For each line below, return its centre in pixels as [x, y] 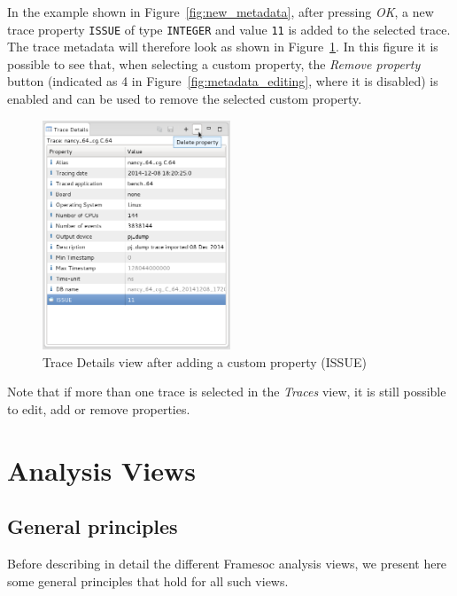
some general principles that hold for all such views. [148, 580]
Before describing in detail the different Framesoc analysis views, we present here [227, 563]
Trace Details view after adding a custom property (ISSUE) [205, 361]
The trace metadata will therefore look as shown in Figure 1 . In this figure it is [223, 47]
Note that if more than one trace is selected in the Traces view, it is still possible [227, 392]
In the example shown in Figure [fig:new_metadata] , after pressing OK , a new [221, 12]
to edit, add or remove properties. [99, 408]
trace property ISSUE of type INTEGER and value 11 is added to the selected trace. [229, 29]
